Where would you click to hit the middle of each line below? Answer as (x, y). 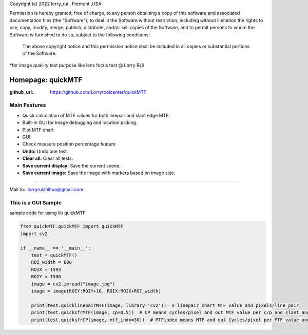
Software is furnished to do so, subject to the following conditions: (80, 35)
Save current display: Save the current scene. (71, 165)
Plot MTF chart (38, 130)
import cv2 (34, 234)
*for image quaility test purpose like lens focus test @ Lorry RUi (77, 65)
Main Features (28, 105)
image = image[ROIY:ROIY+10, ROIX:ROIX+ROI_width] (96, 291)
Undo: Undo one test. (45, 151)
